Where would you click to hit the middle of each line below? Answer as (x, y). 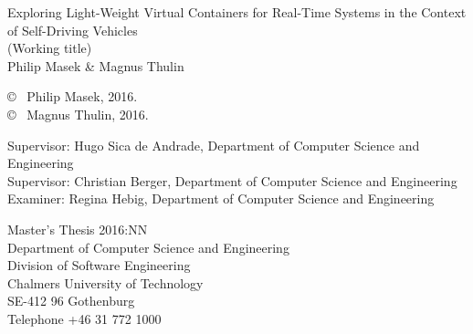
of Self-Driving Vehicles (73, 30)
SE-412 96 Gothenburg (71, 301)
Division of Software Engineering (99, 265)
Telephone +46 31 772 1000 (84, 318)
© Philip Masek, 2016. (73, 96)
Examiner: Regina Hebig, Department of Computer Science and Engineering (221, 198)
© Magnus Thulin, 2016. (78, 114)
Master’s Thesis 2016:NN (78, 229)
